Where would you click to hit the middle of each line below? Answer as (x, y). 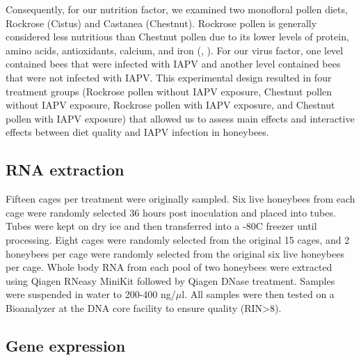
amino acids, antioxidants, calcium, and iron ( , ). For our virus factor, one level (175, 50)
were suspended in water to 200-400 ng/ (91, 294)
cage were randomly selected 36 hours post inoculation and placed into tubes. (171, 212)
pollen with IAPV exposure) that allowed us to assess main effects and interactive (180, 118)
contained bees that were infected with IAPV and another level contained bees (173, 64)
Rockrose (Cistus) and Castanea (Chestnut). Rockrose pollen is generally (161, 23)
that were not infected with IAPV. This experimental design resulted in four (169, 77)
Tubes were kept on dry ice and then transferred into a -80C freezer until (161, 226)
